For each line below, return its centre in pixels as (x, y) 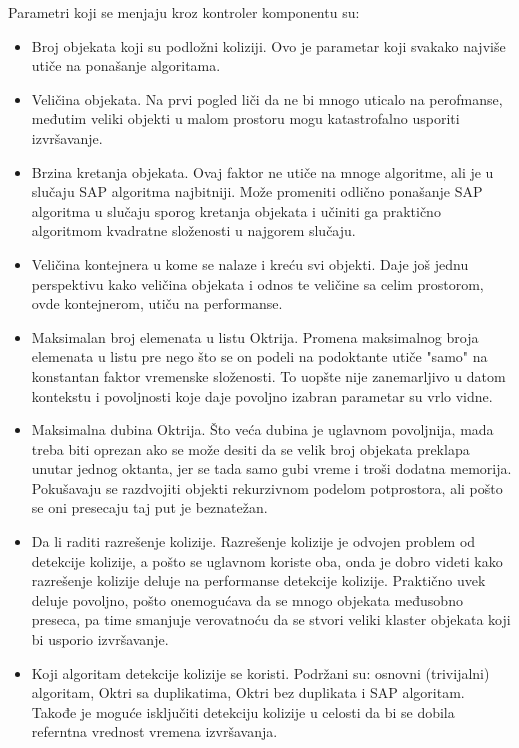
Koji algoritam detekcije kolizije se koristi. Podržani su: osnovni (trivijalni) (260, 672)
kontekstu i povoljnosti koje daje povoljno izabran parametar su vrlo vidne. (262, 395)
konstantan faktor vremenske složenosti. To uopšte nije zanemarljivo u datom (268, 375)
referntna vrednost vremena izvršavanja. (154, 731)
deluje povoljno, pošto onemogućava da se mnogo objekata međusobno (247, 599)
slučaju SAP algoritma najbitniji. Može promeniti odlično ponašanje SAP (257, 191)
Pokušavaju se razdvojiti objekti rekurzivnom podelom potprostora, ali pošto (267, 487)
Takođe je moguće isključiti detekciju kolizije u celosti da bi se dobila (243, 711)
